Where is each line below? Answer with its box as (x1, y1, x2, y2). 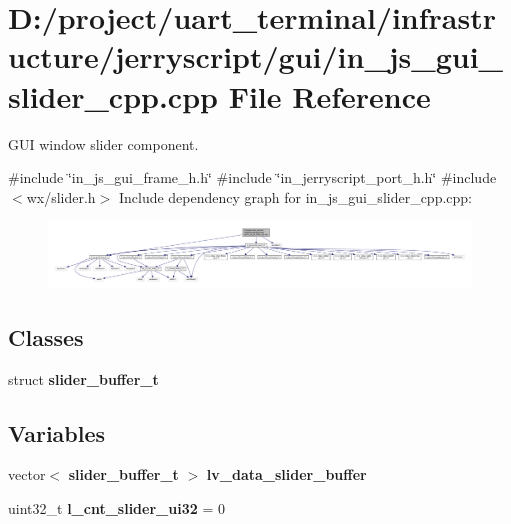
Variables (8, 417, 106, 448)
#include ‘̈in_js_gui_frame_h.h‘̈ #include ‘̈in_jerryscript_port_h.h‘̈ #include (8, 167, 497, 188)
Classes (8, 321, 84, 352)
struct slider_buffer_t (8, 368, 159, 389)
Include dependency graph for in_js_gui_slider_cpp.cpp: (118, 186, 473, 207)
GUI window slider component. (8, 133, 199, 154)
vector (8, 464, 46, 485)
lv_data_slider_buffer (206, 464, 367, 485)
